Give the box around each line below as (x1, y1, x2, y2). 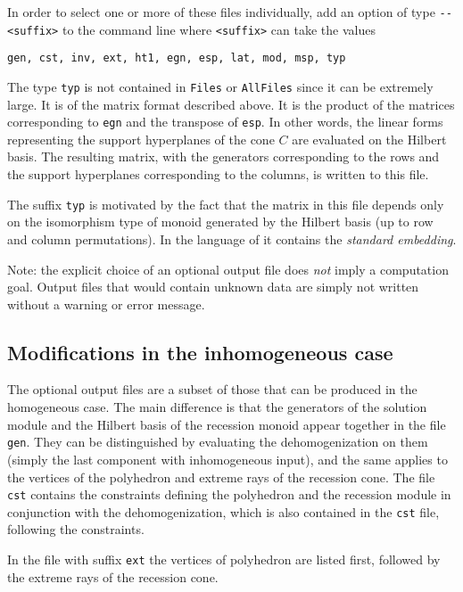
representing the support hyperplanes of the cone (7, 129, 275, 148)
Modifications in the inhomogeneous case (7, 338, 393, 366)
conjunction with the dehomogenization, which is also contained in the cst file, (7, 502, 440, 521)
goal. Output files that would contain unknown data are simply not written (7, 277, 419, 296)
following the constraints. (7, 520, 145, 539)
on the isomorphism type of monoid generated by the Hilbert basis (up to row (7, 212, 434, 231)
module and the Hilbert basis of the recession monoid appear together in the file (7, 415, 446, 433)
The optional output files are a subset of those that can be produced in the (7, 380, 418, 399)
